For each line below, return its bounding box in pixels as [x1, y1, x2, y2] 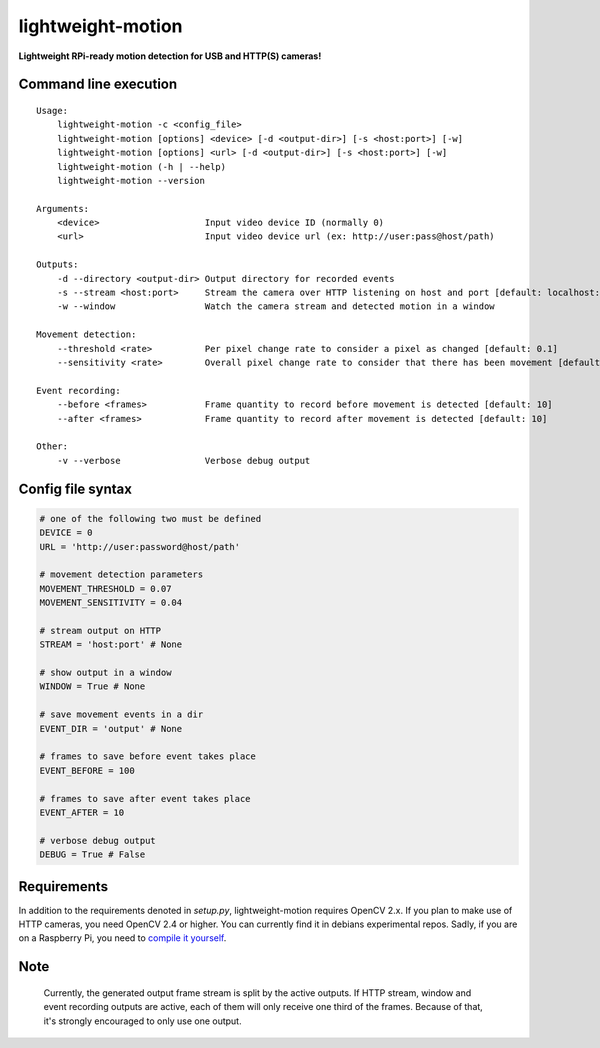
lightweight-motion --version [56, 175, 205, 186]
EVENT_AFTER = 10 [39, 806, 125, 818]
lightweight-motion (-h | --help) [56, 161, 227, 172]
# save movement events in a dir [39, 709, 204, 720]
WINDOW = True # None [39, 681, 146, 692]
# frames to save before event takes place [39, 751, 257, 762]
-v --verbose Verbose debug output [56, 455, 311, 466]
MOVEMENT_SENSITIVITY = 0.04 [39, 597, 183, 609]
